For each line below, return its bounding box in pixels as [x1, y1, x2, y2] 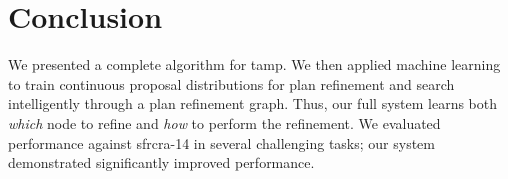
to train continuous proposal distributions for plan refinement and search [8, 73, 455, 94]
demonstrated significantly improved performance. [8, 152, 315, 173]
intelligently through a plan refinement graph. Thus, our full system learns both [8, 93, 498, 114]
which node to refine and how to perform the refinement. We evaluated [8, 112, 441, 133]
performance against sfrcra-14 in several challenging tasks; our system [8, 132, 435, 153]
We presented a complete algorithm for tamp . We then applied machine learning [8, 54, 501, 75]
